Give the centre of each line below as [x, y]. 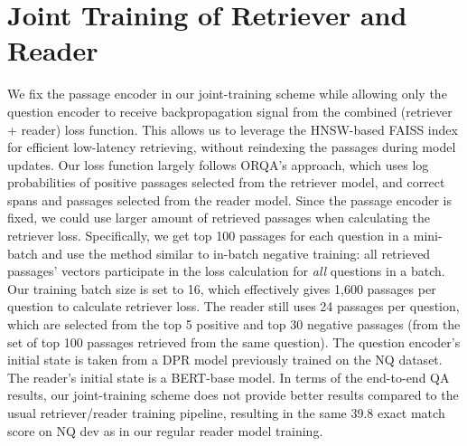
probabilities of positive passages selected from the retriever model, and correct [226, 182]
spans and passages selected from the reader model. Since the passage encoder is [229, 199]
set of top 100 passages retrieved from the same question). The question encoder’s [234, 342]
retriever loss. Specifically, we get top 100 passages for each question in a [209, 236]
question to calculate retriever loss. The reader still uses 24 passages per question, [233, 306]
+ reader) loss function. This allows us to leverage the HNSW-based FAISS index [233, 129]
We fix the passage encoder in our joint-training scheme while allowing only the [227, 94]
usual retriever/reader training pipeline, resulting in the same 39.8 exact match [226, 413]
